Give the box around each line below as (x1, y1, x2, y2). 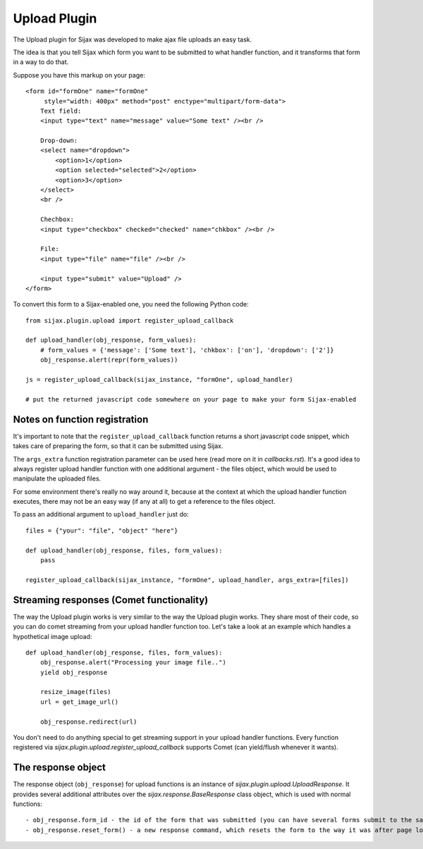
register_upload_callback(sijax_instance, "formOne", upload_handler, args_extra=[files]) (25, 576, 349, 584)
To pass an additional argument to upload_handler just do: (13, 510, 190, 519)
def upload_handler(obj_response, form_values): (25, 336, 197, 345)
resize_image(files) (39, 688, 111, 696)
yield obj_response (39, 668, 108, 676)
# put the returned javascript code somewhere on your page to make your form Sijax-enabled (25, 395, 357, 403)
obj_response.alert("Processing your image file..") (39, 659, 227, 667)
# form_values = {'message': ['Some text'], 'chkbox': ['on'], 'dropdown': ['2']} (39, 346, 334, 354)
